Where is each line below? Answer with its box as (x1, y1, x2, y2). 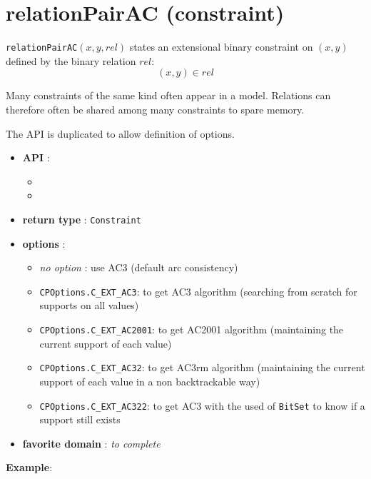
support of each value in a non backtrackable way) (39, 373, 260, 388)
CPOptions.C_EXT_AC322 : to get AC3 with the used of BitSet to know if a (39, 398, 365, 413)
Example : (6, 460, 53, 475)
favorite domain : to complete (22, 435, 161, 450)
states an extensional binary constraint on (129, 39, 313, 54)
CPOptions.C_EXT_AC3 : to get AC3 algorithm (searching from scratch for (39, 283, 357, 298)
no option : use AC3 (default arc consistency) (39, 260, 238, 275)
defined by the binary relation (6, 53, 136, 68)
